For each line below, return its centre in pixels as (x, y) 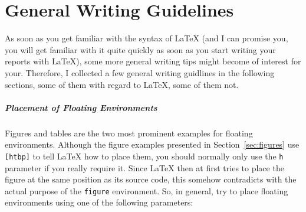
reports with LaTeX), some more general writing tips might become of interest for (153, 61)
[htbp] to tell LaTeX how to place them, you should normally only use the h (144, 156)
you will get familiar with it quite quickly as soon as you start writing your (140, 49)
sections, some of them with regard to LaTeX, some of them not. (122, 84)
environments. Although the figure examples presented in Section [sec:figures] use (152, 144)
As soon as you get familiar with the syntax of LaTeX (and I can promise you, (147, 38)
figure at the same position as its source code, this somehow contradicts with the (151, 179)
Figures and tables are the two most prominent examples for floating (129, 133)
